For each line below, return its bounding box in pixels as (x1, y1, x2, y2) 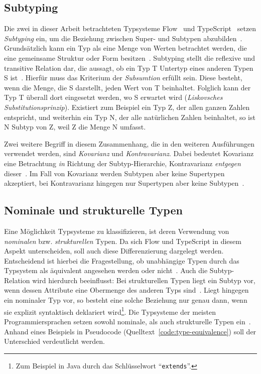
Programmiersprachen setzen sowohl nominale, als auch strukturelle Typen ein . (4, 316, 251, 326)
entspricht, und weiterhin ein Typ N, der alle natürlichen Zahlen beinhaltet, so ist (4, 111, 255, 122)
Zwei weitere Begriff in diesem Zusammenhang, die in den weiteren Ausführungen (4, 138, 255, 149)
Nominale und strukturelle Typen (4, 202, 183, 218)
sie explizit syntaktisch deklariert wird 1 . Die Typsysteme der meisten (4, 305, 216, 317)
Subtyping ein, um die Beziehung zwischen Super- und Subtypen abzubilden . (4, 33, 242, 43)
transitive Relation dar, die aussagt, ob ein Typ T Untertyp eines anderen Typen (4, 62, 253, 73)
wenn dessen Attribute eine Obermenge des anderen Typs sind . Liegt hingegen (4, 285, 249, 295)
